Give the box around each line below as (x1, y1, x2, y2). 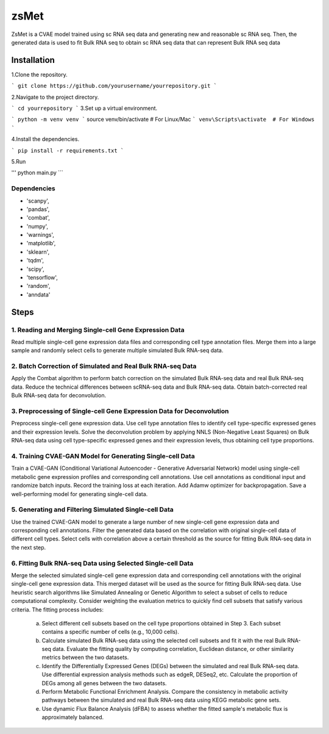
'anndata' (26, 290, 51, 298)
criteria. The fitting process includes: (11, 606, 104, 613)
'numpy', (26, 223, 49, 230)
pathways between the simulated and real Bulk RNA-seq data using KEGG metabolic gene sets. (41, 696, 281, 704)
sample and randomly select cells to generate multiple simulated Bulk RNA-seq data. (11, 347, 224, 354)
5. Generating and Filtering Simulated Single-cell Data (11, 505, 174, 514)
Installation (11, 55, 55, 65)
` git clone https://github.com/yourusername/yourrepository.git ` (11, 82, 218, 90)
